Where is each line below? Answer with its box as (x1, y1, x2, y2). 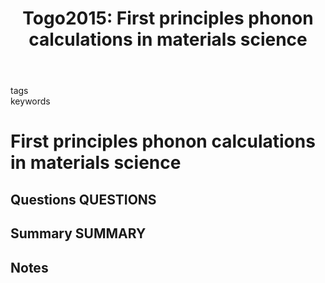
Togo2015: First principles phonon (22, 7, 314, 30)
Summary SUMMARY (10, 225, 147, 242)
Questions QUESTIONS (10, 191, 157, 208)
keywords (10, 95, 51, 107)
